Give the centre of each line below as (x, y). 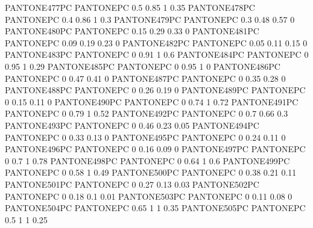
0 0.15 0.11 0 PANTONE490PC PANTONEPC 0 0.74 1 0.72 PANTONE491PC (152, 101)
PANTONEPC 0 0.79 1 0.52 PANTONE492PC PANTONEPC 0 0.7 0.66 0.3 (147, 113)
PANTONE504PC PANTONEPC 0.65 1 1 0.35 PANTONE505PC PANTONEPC (155, 208)
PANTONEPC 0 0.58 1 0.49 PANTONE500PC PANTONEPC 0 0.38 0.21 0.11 (151, 172)
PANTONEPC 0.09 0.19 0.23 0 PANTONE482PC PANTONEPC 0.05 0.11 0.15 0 (156, 42)
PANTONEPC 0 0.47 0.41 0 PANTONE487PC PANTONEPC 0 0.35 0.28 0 (145, 78)
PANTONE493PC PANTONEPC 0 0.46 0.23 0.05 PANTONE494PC (132, 125)
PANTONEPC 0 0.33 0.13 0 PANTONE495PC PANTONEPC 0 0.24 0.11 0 (145, 137)
